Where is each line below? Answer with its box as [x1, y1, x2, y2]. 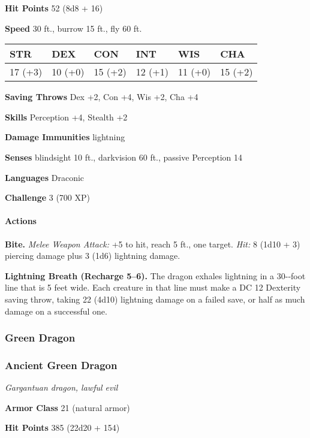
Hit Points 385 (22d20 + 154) [5, 421, 120, 434]
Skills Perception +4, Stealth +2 [5, 110, 128, 123]
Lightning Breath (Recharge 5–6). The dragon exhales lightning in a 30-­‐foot [5, 269, 306, 282]
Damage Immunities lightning [5, 131, 125, 143]
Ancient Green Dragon [5, 357, 118, 372]
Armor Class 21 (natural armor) [5, 401, 130, 413]
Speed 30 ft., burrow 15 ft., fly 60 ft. [5, 22, 142, 34]
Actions [5, 215, 37, 227]
